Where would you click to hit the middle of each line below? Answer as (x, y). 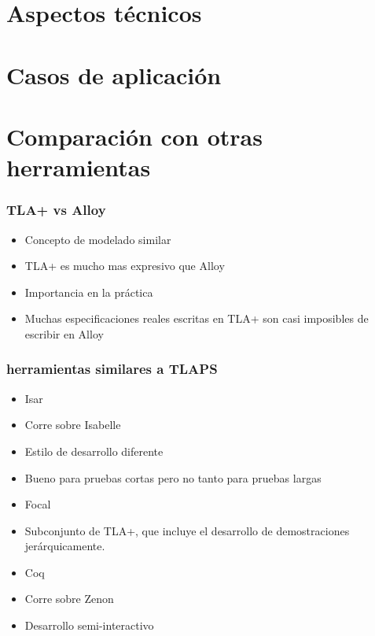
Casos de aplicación (114, 74)
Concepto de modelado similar (98, 239)
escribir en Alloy (64, 333)
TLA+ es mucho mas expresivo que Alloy (125, 266)
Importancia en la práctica (89, 292)
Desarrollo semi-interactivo (89, 625)
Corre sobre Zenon (69, 599)
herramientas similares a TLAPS (112, 369)
